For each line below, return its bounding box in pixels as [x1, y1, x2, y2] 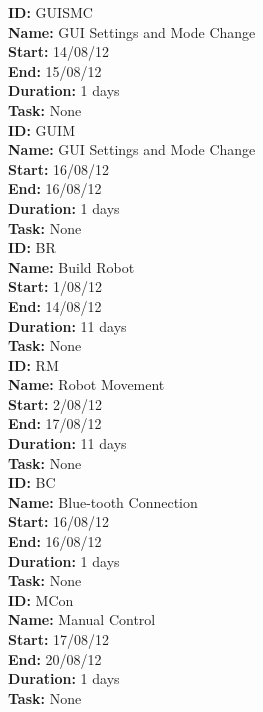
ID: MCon [8, 589, 74, 610]
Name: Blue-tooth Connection [8, 491, 198, 512]
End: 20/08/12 [8, 648, 102, 669]
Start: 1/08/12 [8, 276, 103, 297]
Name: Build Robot [8, 256, 135, 277]
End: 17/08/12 [8, 413, 102, 434]
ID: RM [8, 354, 59, 375]
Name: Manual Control [8, 609, 156, 630]
